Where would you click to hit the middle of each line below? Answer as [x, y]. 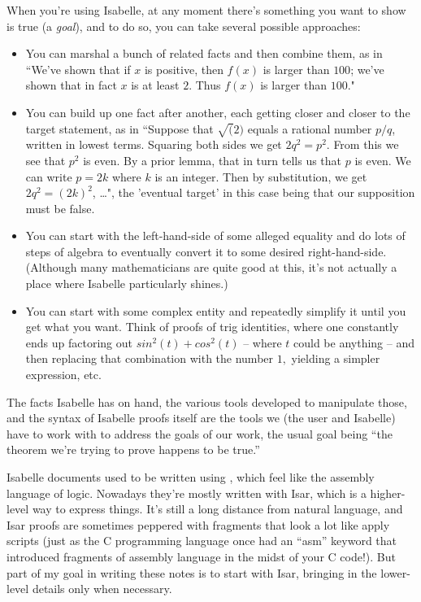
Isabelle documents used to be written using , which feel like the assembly [191, 477]
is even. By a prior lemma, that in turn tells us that [213, 160]
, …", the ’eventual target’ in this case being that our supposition [254, 192]
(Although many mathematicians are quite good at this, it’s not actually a [211, 267]
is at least [155, 85]
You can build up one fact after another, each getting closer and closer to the [218, 112]
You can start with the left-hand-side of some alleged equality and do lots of [215, 236]
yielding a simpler [336, 358]
